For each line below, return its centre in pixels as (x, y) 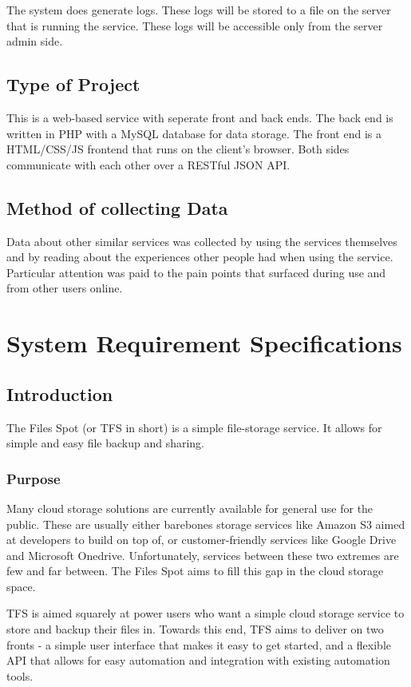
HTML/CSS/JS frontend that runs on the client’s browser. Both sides (178, 149)
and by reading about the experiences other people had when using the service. (200, 257)
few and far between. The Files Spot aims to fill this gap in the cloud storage (195, 571)
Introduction (60, 393)
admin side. (35, 41)
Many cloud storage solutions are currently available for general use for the (190, 508)
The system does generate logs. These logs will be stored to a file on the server (199, 10)
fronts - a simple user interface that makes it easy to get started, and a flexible (199, 644)
